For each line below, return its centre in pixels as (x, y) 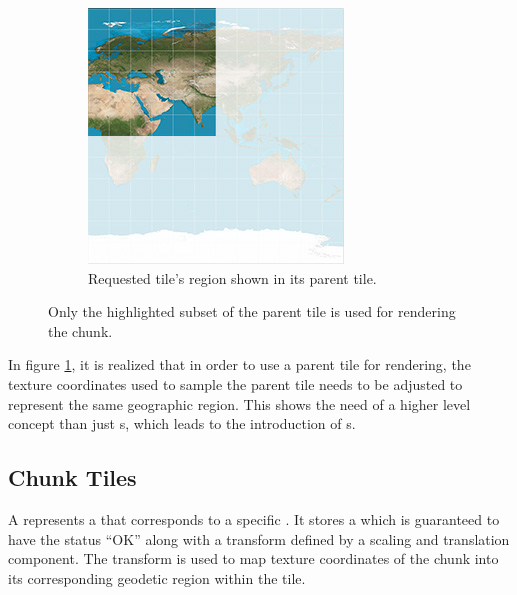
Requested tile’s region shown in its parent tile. (232, 277)
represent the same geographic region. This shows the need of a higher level (239, 403)
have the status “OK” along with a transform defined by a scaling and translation (259, 538)
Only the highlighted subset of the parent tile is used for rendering (252, 311)
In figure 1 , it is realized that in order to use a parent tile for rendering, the (239, 364)
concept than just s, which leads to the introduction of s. (182, 423)
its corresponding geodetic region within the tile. (157, 577)
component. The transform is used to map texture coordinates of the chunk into (253, 558)
